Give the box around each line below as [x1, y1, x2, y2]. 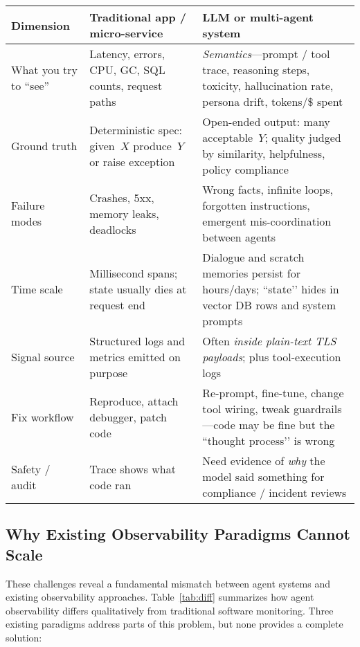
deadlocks [89, 221, 136, 237]
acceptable [202, 129, 253, 145]
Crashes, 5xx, [89, 189, 154, 206]
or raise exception [89, 153, 175, 170]
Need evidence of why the [202, 453, 325, 468]
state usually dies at [89, 281, 187, 297]
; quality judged [264, 129, 341, 145]
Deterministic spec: [89, 121, 182, 138]
